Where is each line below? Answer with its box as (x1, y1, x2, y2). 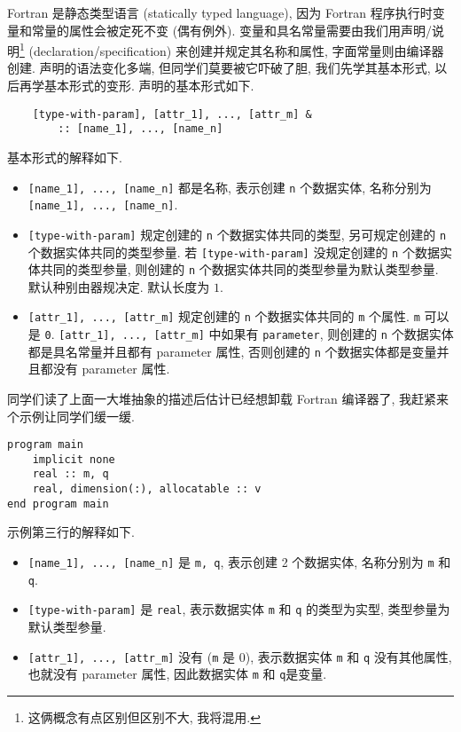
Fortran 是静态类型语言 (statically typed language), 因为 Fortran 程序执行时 (7, 4, 433, 21)
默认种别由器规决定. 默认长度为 (27, 277, 210, 295)
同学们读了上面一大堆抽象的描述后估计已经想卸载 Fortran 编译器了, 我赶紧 (7, 389, 437, 407)
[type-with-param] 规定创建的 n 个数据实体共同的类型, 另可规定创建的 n (27, 224, 447, 243)
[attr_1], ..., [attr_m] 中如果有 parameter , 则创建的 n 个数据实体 (59, 325, 454, 343)
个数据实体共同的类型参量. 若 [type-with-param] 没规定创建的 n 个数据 (27, 242, 440, 261)
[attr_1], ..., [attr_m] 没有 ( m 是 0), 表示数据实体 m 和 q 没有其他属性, (27, 647, 452, 665)
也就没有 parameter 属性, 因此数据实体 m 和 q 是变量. (27, 665, 327, 683)
